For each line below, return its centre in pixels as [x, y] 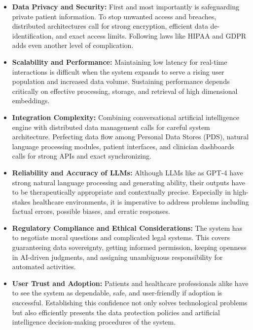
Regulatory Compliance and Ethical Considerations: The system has [127, 227]
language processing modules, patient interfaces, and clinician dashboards [123, 146]
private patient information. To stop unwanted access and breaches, [114, 16]
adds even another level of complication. [73, 45]
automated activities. [44, 267]
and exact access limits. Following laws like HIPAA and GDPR [151, 35]
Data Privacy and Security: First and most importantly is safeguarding [126, 6]
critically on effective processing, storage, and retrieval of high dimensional [125, 91]
